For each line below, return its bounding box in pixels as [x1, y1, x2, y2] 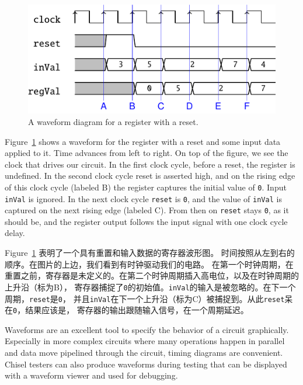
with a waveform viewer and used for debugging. [5, 369, 178, 381]
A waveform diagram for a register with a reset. [28, 115, 198, 127]
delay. [5, 227, 25, 239]
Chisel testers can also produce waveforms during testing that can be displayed [5, 358, 287, 370]
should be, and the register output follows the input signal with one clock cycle [5, 215, 288, 227]
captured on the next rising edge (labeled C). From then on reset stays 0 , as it [5, 204, 289, 216]
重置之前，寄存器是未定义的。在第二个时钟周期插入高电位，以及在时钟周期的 [5, 269, 299, 282]
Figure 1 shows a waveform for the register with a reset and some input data [5, 135, 281, 147]
